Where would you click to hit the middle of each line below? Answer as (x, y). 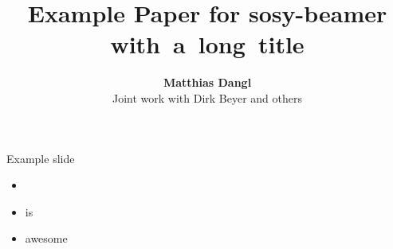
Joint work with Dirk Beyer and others (207, 97)
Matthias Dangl (207, 82)
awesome (46, 238)
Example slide (41, 158)
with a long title (207, 44)
